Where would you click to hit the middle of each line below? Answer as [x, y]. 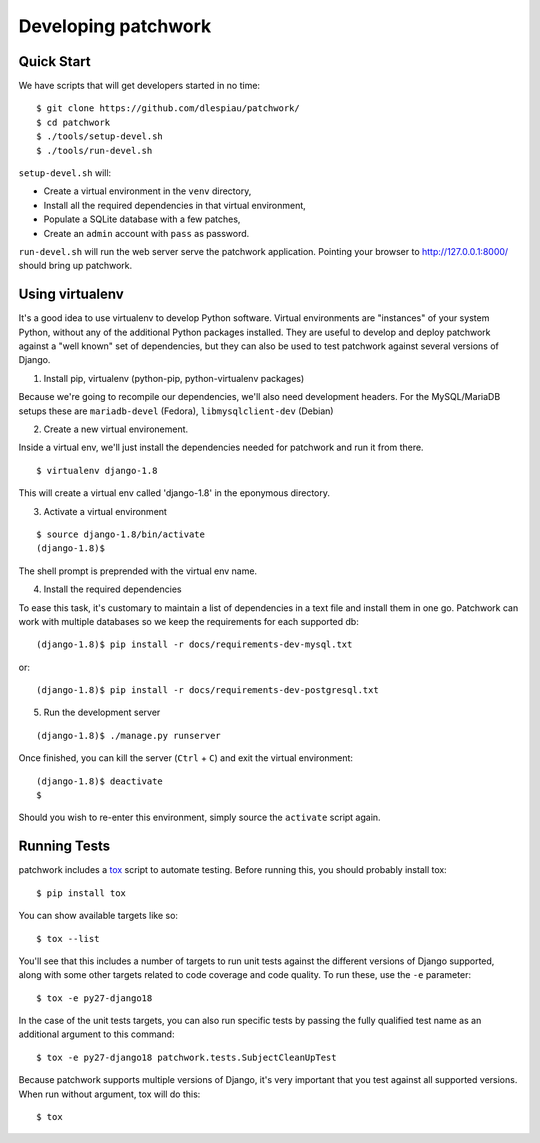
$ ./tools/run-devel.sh [94, 150]
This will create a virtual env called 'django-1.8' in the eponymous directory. [174, 493]
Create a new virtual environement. [116, 429]
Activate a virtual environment [105, 511]
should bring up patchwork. [75, 266]
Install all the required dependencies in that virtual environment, [175, 205]
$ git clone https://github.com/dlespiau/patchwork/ [168, 108]
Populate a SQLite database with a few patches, [142, 219]
